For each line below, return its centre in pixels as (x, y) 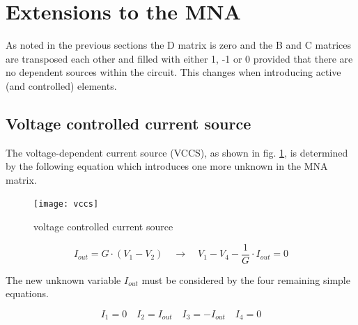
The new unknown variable (63, 279)
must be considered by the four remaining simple (246, 279)
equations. (27, 293)
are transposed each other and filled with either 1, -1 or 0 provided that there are (179, 58)
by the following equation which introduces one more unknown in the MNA (167, 166)
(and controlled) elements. (61, 85)
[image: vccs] (66, 204)
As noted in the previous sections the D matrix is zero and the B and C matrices (179, 45)
